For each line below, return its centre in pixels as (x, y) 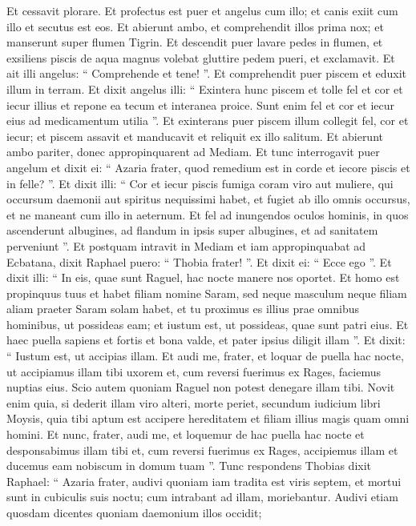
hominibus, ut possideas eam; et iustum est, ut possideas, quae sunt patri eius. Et (208, 324)
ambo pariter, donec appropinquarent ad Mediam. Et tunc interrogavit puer (193, 152)
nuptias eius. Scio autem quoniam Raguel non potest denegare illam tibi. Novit (201, 387)
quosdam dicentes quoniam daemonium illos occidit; (134, 512)
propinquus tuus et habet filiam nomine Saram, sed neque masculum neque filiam (207, 293)
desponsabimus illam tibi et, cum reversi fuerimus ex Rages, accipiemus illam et (202, 450)
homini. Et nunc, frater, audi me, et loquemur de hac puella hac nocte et (186, 434)
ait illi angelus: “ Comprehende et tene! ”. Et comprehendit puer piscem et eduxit (206, 73)
